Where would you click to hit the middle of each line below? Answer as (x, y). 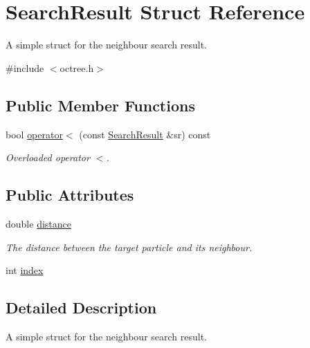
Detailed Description (81, 308)
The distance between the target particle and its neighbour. (129, 247)
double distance (38, 223)
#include (25, 67)
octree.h (77, 67)
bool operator (34, 134)
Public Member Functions (100, 105)
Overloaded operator (48, 157)
